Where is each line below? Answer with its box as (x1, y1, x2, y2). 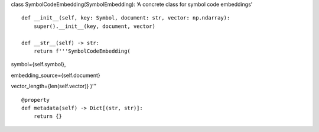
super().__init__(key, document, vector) (33, 22, 156, 30)
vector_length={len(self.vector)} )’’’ (11, 83, 97, 90)
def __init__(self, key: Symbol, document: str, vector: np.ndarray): (21, 15, 230, 21)
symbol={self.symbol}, (11, 61, 66, 68)
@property (21, 96, 50, 103)
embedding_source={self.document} (11, 72, 100, 79)
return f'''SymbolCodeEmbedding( (33, 47, 131, 54)
